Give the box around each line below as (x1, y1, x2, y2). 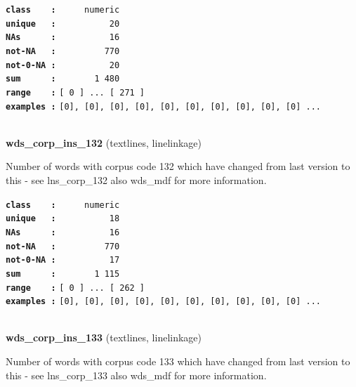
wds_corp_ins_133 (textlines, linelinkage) (6, 330, 202, 345)
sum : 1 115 (6, 268, 120, 279)
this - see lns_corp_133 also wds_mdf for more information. (6, 367, 267, 382)
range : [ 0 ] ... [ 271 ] (6, 87, 145, 98)
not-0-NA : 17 (6, 255, 120, 265)
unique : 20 (6, 18, 120, 29)
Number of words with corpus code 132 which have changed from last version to (6, 159, 350, 173)
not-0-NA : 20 (6, 60, 120, 70)
